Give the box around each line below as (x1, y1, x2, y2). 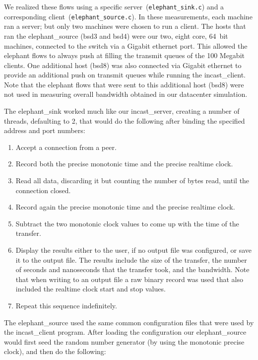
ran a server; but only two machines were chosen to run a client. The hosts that (4, 21, 246, 31)
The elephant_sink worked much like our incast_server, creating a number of (4, 106, 240, 116)
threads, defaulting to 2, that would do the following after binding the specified (4, 115, 245, 126)
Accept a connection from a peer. (15, 142, 117, 152)
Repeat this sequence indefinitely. (15, 300, 117, 310)
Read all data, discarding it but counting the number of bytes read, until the (15, 175, 250, 186)
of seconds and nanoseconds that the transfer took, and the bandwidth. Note (15, 264, 250, 275)
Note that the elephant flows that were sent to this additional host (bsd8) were (4, 79, 244, 89)
